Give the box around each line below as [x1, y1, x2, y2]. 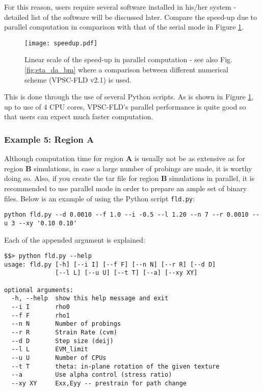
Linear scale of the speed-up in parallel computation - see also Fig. [24, 54, 232, 65]
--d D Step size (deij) [11, 337, 114, 345]
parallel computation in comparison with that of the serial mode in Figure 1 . [4, 21, 244, 32]
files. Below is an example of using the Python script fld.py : [4, 193, 195, 203]
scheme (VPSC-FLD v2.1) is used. [24, 74, 131, 85]
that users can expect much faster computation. [4, 111, 153, 122]
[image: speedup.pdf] [24, 39, 98, 47]
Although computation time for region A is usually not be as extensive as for [4, 153, 246, 164]
